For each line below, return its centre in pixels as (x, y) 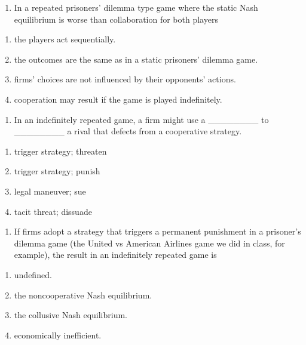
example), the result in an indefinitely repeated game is (115, 255)
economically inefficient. (58, 335)
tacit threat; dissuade (53, 211)
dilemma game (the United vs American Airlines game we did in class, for (149, 243)
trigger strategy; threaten (60, 151)
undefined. (33, 274)
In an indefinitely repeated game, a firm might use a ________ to (141, 119)
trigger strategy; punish (57, 171)
